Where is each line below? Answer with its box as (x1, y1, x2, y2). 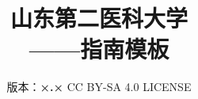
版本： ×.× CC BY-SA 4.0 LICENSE (6, 78, 192, 95)
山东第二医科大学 (10, 2, 188, 34)
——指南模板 (29, 32, 169, 65)
